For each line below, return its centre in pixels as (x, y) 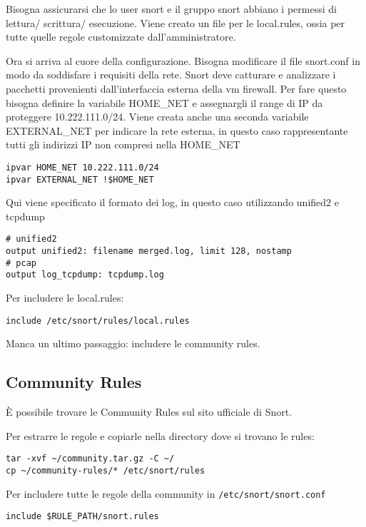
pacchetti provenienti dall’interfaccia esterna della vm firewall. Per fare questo (176, 88)
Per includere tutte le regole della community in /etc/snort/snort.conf (166, 493)
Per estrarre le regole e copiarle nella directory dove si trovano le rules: (160, 435)
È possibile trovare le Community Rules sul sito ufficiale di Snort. (149, 412)
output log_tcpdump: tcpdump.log (85, 275)
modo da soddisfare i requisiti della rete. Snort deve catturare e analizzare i (171, 75)
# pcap (21, 263)
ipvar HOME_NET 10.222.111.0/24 (82, 167)
